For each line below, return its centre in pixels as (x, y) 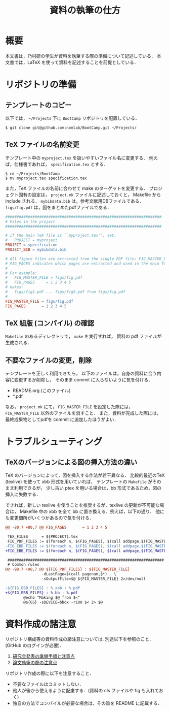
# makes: (14, 287)
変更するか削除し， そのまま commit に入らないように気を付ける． (83, 380)
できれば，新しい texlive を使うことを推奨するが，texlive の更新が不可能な (82, 505)
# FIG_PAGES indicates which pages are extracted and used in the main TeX (87, 264)
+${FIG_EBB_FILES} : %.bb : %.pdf (42, 593)
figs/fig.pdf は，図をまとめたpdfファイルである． (59, 207)
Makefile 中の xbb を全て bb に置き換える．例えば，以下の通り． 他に (92, 511)
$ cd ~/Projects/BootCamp (32, 174)
